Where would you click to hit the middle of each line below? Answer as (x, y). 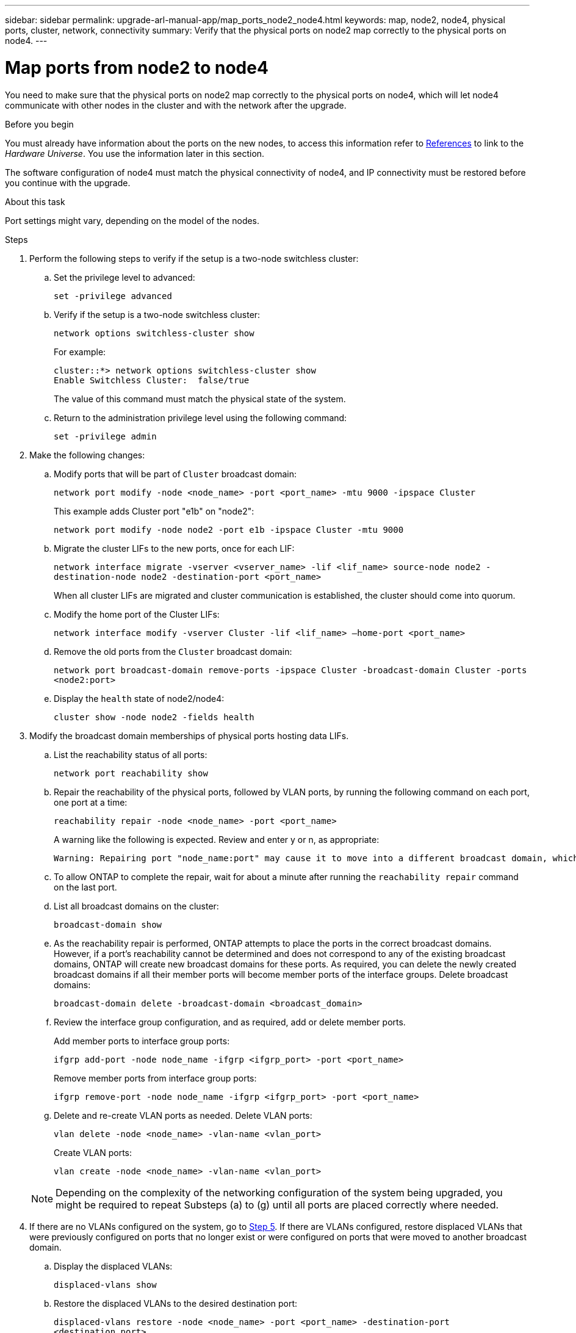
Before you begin (39, 124)
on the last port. (85, 887)
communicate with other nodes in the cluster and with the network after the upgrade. (176, 105)
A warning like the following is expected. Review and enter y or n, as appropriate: (217, 839)
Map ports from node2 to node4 (137, 67)
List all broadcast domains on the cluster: (136, 906)
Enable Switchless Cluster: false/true (152, 380)
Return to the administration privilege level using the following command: (200, 417)
